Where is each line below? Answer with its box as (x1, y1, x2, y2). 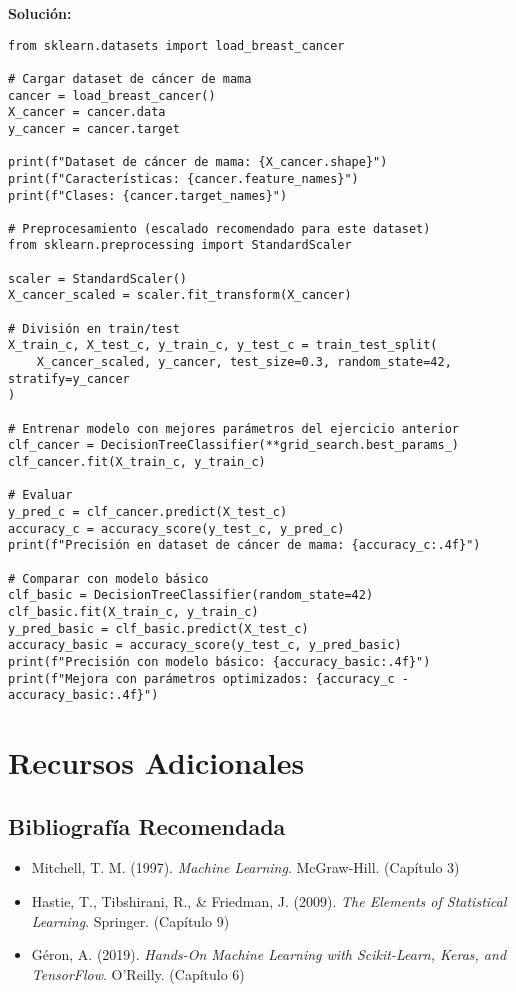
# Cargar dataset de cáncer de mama (8, 71, 252, 86)
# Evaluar (8, 488, 73, 503)
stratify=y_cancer (8, 371, 130, 386)
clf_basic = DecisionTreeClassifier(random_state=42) (8, 588, 374, 603)
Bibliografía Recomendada (8, 810, 286, 841)
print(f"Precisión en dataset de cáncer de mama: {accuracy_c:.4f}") (8, 538, 481, 553)
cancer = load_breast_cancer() (8, 88, 216, 103)
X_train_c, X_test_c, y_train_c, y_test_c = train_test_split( (8, 338, 438, 353)
